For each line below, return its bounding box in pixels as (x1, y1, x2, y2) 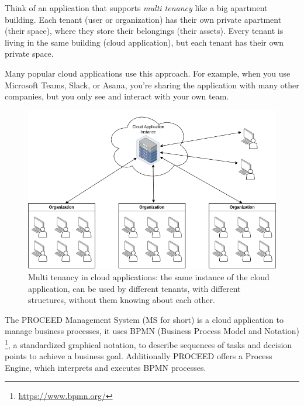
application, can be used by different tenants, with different (28, 282, 241, 294)
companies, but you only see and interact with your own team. (5, 90, 229, 102)
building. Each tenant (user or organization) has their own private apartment (5, 13, 282, 25)
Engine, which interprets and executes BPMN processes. (5, 361, 206, 373)
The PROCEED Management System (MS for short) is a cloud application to (5, 313, 284, 325)
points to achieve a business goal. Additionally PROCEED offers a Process (5, 350, 272, 362)
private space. (5, 47, 54, 60)
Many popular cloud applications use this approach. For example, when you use (5, 67, 291, 79)
